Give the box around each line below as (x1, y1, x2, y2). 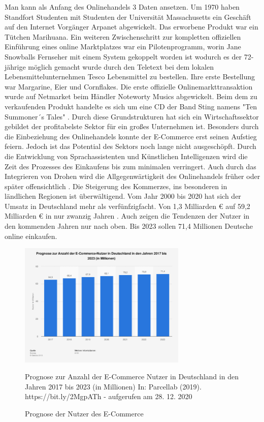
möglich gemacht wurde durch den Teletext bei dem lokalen (28, 61, 214, 72)
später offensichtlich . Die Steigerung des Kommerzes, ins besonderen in (5, 180, 227, 191)
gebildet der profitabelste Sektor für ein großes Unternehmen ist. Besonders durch (5, 121, 259, 132)
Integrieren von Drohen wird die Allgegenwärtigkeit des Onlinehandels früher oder (5, 171, 260, 182)
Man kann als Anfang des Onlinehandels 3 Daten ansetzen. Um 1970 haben (5, 2, 240, 12)
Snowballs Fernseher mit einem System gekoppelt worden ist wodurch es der (5, 51, 242, 62)
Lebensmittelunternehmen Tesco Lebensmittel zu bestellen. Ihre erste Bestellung (5, 71, 255, 82)
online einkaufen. (5, 230, 57, 241)
